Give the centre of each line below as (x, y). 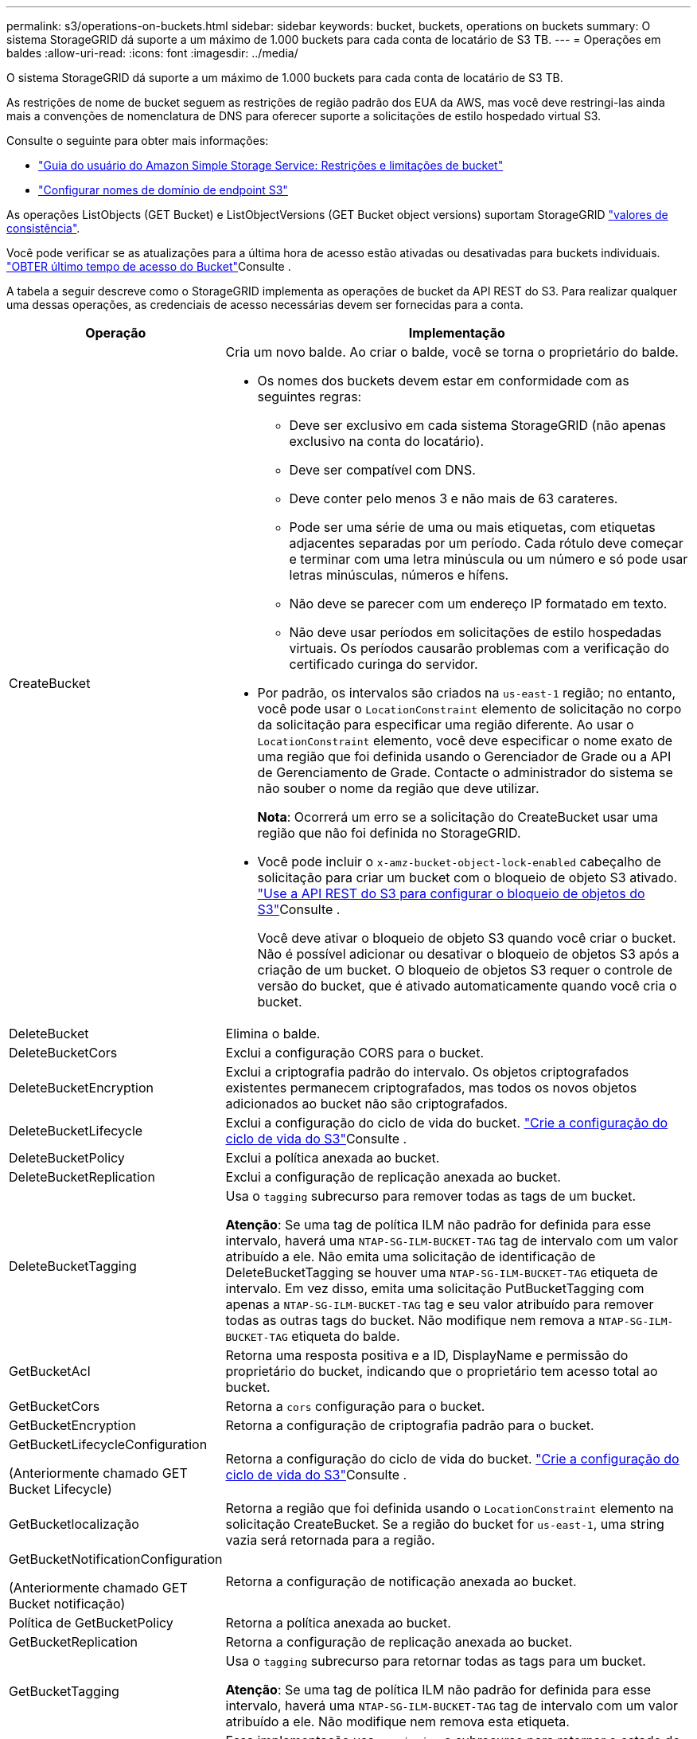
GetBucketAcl (50, 1371)
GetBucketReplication (73, 1642)
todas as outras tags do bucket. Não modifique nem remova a (410, 1320)
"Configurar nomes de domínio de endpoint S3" (163, 190)
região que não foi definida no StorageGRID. (389, 833)
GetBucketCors (55, 1406)
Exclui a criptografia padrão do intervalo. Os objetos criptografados (427, 1072)
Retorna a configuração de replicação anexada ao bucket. (399, 1642)
